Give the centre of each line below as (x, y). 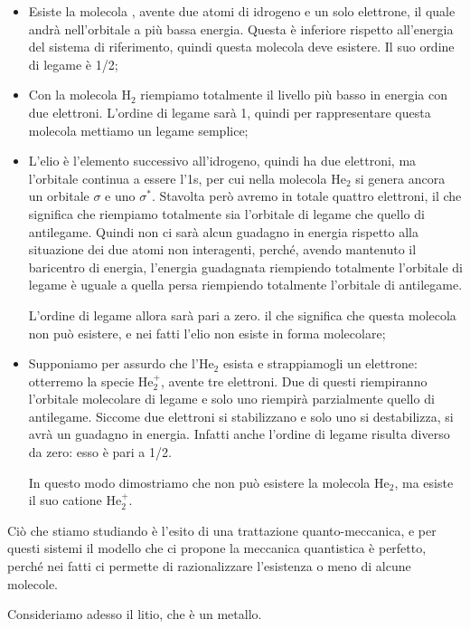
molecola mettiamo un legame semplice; (138, 130)
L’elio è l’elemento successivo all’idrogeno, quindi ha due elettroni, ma (222, 161)
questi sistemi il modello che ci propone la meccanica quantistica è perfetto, (217, 548)
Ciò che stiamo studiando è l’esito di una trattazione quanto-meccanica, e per (222, 530)
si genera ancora (400, 178)
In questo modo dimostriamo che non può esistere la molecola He (209, 482)
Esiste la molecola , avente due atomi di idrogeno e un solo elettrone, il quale (242, 11)
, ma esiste (424, 482)
